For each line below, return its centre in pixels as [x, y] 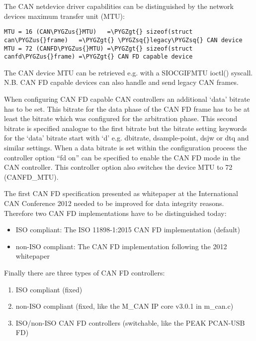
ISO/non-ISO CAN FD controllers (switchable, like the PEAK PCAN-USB [130, 322]
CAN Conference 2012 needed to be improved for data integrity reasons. [114, 203]
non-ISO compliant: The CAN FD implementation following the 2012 [121, 246]
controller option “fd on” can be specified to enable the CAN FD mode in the [122, 157]
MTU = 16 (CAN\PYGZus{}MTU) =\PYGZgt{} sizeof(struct [98, 32]
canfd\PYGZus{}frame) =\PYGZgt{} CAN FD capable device [98, 57]
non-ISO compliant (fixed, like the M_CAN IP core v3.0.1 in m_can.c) [125, 306]
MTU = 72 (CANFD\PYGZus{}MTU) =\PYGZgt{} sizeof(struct [98, 48]
